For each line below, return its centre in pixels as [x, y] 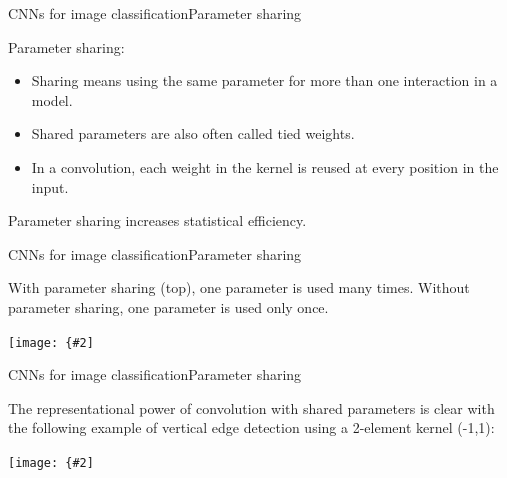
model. [52, 99]
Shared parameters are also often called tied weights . [193, 133]
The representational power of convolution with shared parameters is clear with [251, 407]
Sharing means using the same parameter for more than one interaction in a [264, 80]
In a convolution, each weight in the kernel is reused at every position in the [265, 166]
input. [50, 186]
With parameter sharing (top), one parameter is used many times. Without [239, 287]
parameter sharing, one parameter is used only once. [168, 306]
